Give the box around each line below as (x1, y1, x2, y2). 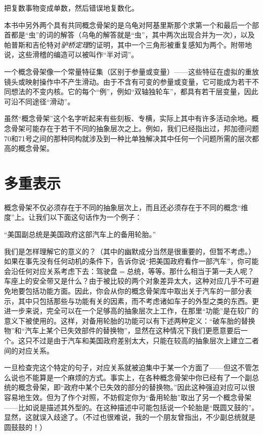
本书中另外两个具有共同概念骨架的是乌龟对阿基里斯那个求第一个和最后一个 (4, 19, 252, 30)
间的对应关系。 (4, 345, 54, 355)
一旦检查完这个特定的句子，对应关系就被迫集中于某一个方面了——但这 (4, 362, 238, 373)
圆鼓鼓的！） (4, 421, 47, 432)
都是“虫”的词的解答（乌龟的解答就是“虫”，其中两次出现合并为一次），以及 (11, 29, 255, 40)
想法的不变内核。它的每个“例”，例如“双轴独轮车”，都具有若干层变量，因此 (11, 86, 258, 97)
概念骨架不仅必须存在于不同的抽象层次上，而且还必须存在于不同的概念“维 (4, 202, 248, 212)
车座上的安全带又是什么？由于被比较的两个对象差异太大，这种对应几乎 (4, 275, 238, 286)
